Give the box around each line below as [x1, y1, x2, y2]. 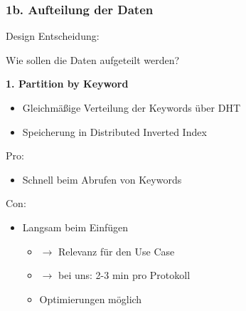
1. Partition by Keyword [6, 76, 129, 91]
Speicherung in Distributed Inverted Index [22, 124, 207, 139]
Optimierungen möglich [39, 291, 142, 306]
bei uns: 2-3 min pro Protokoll [58, 268, 191, 283]
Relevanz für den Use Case [58, 243, 175, 258]
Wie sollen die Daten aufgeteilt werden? [6, 52, 180, 67]
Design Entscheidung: [6, 28, 100, 43]
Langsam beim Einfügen [22, 219, 129, 234]
